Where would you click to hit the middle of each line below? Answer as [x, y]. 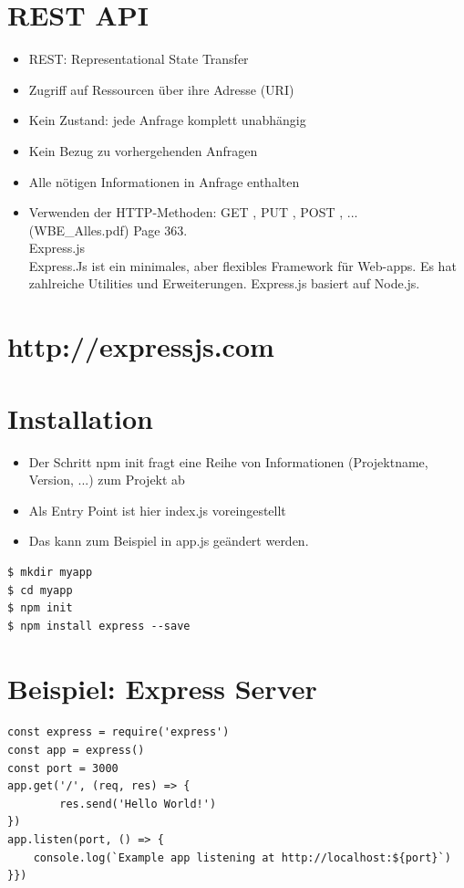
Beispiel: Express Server [162, 688]
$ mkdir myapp [50, 572]
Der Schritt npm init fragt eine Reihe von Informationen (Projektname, [228, 461]
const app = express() [76, 751]
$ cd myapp [40, 590]
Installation [80, 418]
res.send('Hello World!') [138, 804]
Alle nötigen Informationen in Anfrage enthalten [164, 181]
